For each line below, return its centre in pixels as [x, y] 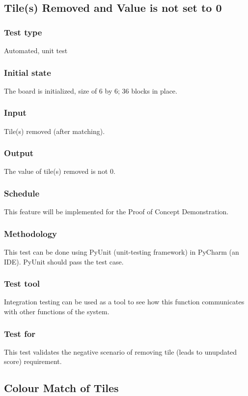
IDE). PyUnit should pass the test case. [64, 261]
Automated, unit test [36, 50]
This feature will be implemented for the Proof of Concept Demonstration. [116, 212]
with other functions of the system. [57, 312]
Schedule [22, 193]
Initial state [28, 72]
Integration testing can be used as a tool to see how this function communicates [124, 302]
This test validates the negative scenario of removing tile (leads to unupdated [121, 351]
